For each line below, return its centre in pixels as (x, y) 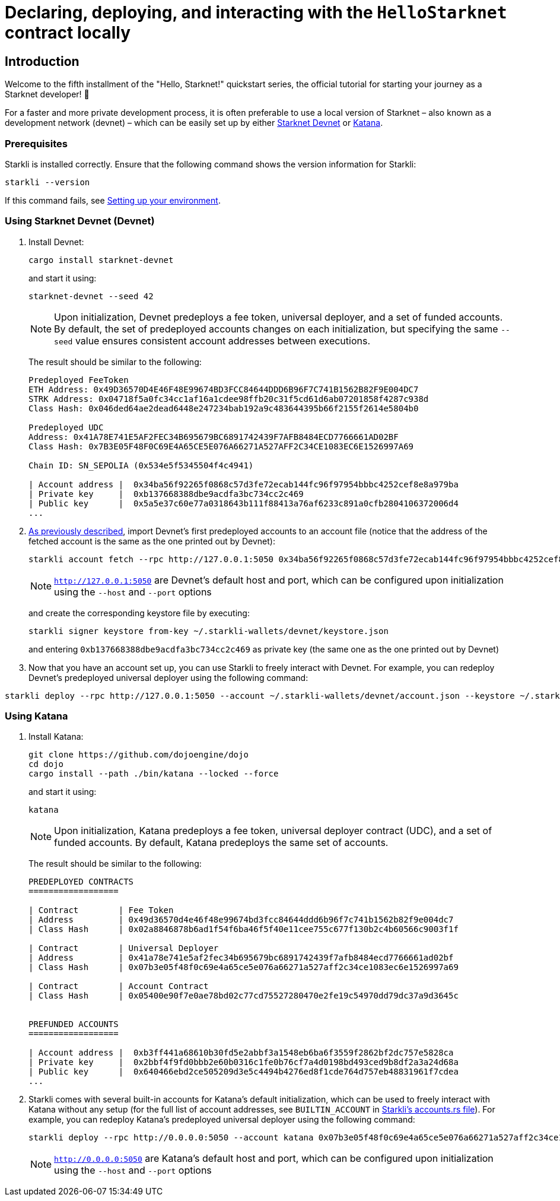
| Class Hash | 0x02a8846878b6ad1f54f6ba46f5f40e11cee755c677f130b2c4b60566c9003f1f (244, 929)
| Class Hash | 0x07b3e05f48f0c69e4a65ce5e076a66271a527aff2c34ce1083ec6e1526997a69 (244, 967)
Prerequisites (36, 143)
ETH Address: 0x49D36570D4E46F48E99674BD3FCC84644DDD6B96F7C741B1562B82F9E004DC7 (224, 389)
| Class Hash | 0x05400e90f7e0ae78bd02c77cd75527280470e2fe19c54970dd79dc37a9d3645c (244, 996)
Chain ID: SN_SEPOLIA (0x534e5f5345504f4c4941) (141, 465)
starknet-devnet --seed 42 (91, 296)
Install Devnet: (56, 242)
